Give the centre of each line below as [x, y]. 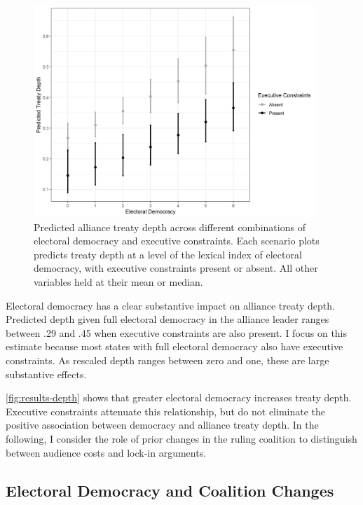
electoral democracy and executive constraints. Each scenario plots [177, 241]
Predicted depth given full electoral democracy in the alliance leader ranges [167, 319]
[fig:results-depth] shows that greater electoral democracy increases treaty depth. [179, 397]
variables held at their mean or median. [118, 282]
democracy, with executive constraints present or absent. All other [176, 268]
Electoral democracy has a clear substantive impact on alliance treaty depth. [170, 305]
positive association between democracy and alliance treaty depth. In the [162, 425]
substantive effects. [46, 374]
